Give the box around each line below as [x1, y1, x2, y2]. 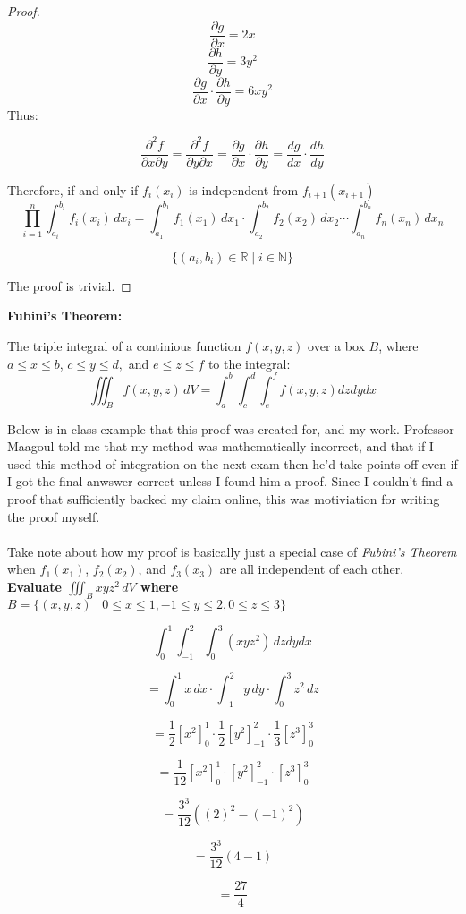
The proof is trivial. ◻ [7, 276, 131, 295]
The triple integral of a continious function [7, 337, 241, 355]
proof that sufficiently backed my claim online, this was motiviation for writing [7, 489, 440, 508]
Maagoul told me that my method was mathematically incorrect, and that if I [7, 437, 434, 456]
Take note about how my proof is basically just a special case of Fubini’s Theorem [7, 542, 457, 560]
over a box [308, 337, 365, 355]
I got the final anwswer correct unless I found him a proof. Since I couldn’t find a [7, 472, 453, 491]
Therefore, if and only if [7, 180, 139, 199]
